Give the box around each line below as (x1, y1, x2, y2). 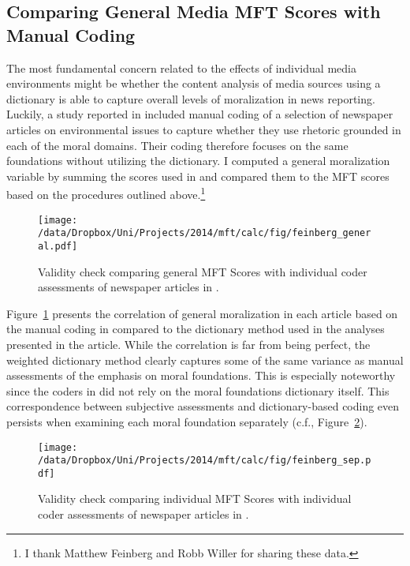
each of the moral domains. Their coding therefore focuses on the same (6, 137, 348, 153)
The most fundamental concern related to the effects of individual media (6, 59, 356, 76)
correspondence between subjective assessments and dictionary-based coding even (6, 398, 400, 414)
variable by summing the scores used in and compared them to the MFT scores (6, 167, 389, 184)
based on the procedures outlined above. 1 (6, 184, 206, 202)
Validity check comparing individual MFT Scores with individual (38, 490, 352, 507)
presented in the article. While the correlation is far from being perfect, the (6, 335, 371, 352)
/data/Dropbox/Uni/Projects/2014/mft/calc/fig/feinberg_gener (38, 227, 371, 239)
